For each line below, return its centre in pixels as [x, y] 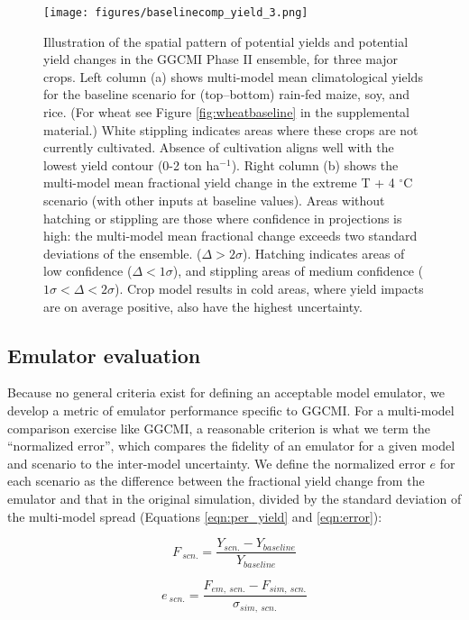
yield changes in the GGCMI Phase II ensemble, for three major [221, 59]
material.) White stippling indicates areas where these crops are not [231, 129]
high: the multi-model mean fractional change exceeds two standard [230, 236]
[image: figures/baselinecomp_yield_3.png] [176, 13]
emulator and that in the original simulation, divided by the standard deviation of [234, 498]
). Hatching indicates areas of [323, 253]
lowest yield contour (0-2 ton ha [132, 164]
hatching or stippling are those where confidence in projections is [223, 218]
